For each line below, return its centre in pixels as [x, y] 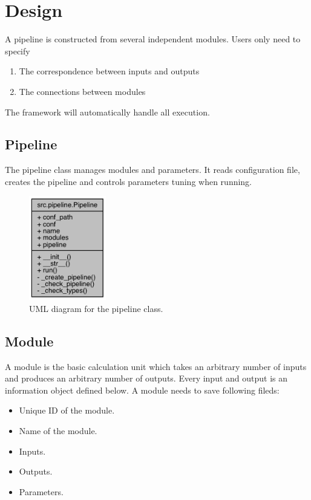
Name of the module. [58, 431]
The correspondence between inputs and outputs [109, 71]
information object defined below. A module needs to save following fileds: [142, 390]
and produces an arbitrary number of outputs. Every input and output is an [146, 378]
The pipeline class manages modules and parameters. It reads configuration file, [152, 170]
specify [18, 50]
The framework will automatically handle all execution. [107, 112]
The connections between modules [82, 91]
